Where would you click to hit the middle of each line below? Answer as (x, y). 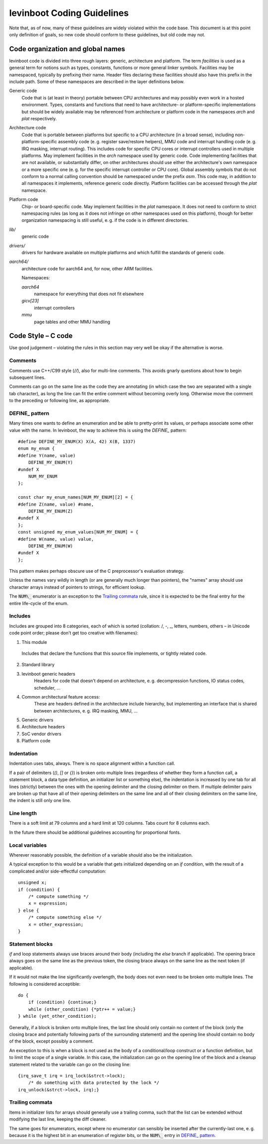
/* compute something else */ (65, 918)
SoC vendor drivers (41, 734)
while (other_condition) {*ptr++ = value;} (82, 1009)
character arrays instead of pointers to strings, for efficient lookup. (77, 587)
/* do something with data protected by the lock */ (94, 1083)
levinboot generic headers (48, 674)
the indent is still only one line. (40, 800)
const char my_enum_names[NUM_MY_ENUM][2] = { (76, 497)
